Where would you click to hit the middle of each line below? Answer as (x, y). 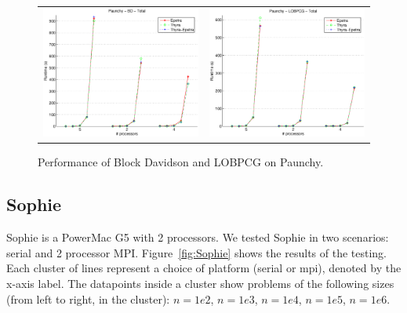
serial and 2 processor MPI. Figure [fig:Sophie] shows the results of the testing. (196, 252)
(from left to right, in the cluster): (88, 298)
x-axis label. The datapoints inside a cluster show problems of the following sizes (200, 283)
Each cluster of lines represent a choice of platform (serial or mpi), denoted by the (204, 268)
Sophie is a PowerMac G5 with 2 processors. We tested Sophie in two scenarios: (198, 237)
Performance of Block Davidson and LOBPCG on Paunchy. (181, 162)
